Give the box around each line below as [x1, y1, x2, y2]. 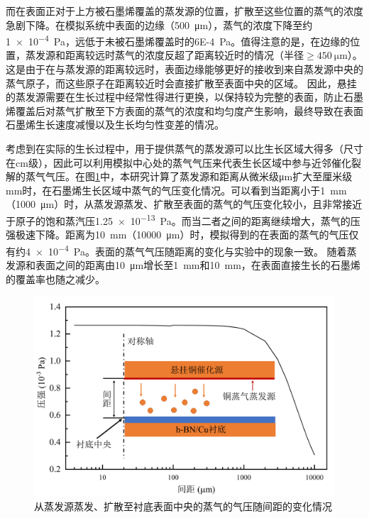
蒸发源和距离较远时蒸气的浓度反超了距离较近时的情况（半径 [25, 48, 304, 62]
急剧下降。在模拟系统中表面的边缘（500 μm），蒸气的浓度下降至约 [6, 17, 313, 32]
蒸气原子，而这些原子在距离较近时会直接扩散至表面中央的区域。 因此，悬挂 [6, 75, 357, 90]
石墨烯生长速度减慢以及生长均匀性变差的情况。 [6, 117, 224, 132]
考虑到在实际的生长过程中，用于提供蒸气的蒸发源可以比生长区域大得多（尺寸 [6, 141, 363, 155]
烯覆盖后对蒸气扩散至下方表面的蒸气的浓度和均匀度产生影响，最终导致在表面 [6, 103, 363, 118]
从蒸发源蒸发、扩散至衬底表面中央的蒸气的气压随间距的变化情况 [34, 499, 332, 514]
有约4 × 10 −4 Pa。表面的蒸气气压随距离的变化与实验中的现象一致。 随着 [6, 241, 347, 258]
